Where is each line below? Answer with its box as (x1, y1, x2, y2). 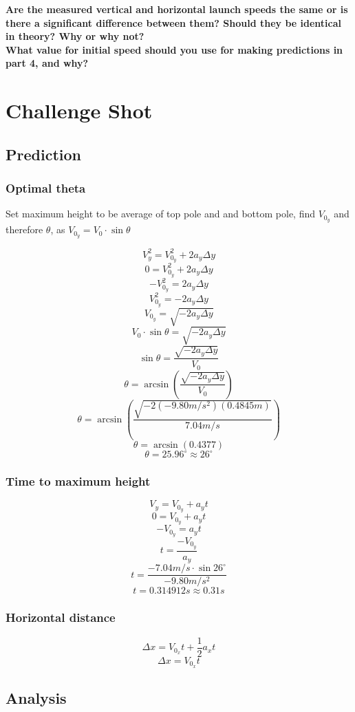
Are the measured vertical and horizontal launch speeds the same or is (6, 2, 348, 16)
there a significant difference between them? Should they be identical (6, 15, 341, 30)
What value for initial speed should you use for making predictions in (6, 42, 343, 56)
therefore (6, 222, 43, 237)
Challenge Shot (6, 96, 153, 125)
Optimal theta (6, 180, 86, 197)
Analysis (6, 687, 67, 708)
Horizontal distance (6, 609, 116, 626)
